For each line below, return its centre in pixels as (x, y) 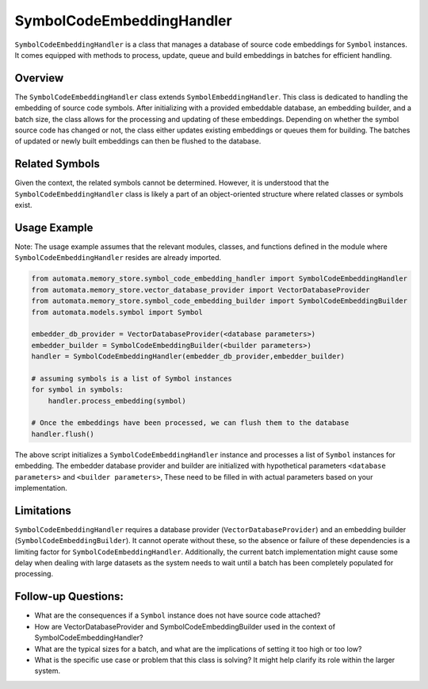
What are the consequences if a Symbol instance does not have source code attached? (178, 615)
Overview (39, 78)
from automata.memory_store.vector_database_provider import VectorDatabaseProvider (201, 290)
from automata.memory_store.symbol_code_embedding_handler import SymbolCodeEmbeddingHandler (220, 279)
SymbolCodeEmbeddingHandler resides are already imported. (118, 258)
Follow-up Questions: (69, 597)
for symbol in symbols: (78, 390)
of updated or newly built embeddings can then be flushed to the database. (138, 141)
